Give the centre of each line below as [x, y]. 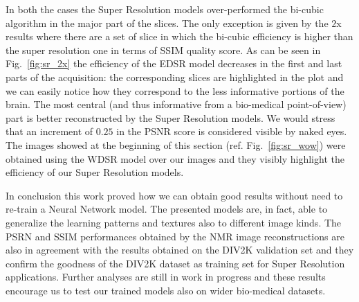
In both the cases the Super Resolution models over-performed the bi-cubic [165, 9]
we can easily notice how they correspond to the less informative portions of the [175, 90]
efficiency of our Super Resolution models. [95, 172]
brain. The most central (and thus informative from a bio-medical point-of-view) [176, 104]
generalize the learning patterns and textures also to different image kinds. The [174, 222]
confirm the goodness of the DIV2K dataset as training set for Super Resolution [175, 263]
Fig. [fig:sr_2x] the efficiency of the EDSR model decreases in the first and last [174, 63]
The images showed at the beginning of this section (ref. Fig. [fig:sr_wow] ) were [176, 144]
